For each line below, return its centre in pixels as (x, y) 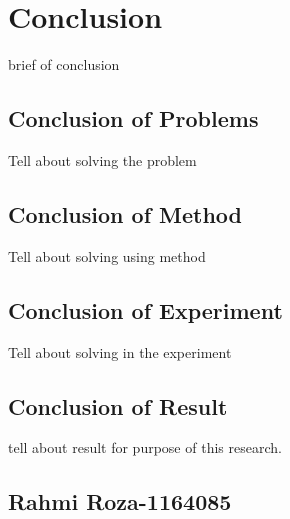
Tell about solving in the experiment (120, 351)
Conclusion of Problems (133, 118)
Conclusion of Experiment (145, 309)
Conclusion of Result (118, 405)
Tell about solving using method (107, 255)
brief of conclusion (64, 64)
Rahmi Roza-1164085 (120, 501)
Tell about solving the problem (102, 159)
